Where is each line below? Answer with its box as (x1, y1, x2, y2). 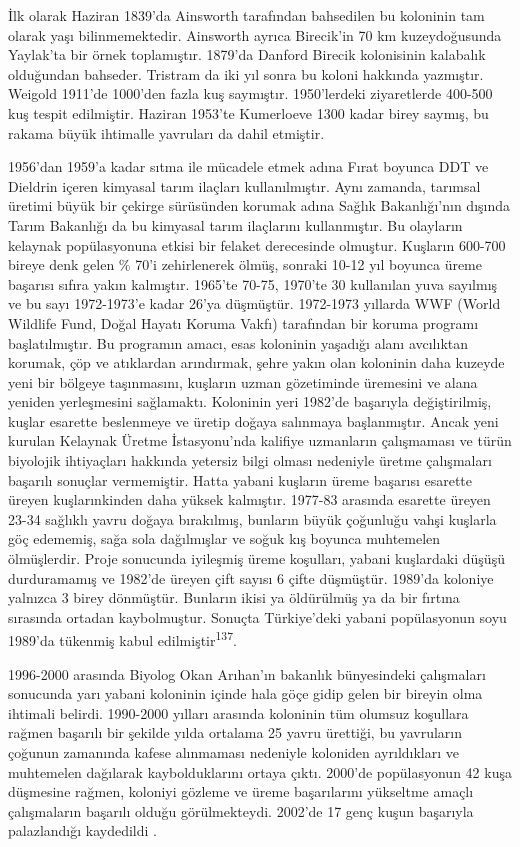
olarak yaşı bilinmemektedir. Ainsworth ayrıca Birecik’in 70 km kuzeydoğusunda (8, 24, 502, 45)
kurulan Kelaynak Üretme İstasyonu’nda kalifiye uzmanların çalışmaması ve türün (8, 430, 512, 451)
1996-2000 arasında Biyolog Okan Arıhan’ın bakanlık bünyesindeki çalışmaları (8, 663, 486, 684)
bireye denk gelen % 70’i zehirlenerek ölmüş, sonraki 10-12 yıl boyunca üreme (8, 254, 482, 275)
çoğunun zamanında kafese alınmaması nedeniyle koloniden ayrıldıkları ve (8, 742, 459, 763)
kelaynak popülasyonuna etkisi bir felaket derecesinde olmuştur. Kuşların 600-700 (8, 234, 506, 255)
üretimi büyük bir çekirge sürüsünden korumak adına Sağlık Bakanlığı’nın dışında (8, 195, 511, 216)
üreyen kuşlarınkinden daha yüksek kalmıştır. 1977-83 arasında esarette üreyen (8, 489, 491, 510)
